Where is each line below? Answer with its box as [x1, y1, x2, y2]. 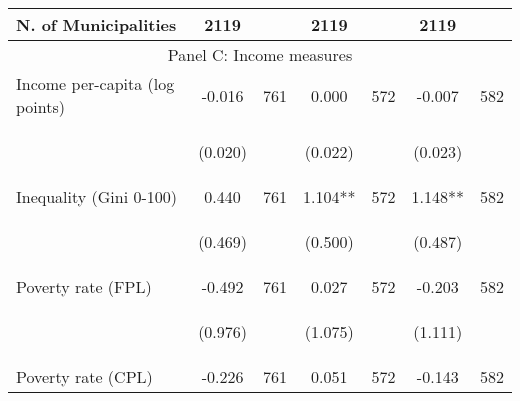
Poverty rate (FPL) [16, 275, 152, 298]
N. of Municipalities [16, 13, 177, 36]
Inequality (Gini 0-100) [16, 185, 178, 208]
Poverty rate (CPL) [16, 365, 153, 388]
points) [16, 95, 65, 118]
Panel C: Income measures [167, 43, 353, 66]
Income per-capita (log [16, 72, 175, 95]
